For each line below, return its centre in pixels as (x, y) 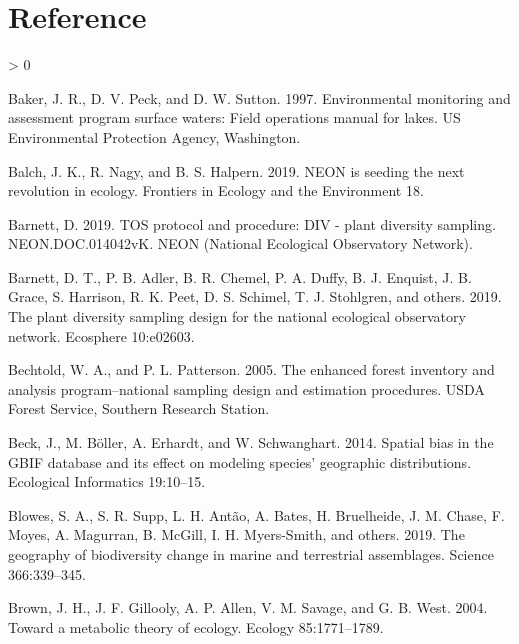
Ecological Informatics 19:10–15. (107, 481)
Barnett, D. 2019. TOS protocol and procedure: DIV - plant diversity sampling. (252, 223)
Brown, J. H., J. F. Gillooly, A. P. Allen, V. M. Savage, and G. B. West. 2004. (248, 607)
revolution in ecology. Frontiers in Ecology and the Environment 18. (216, 190)
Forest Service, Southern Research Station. (139, 408)
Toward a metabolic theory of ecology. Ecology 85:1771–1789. (196, 626)
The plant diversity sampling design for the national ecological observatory (237, 316)
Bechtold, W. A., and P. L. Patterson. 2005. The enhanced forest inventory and (251, 369)
